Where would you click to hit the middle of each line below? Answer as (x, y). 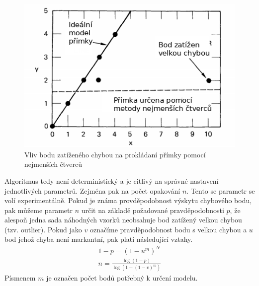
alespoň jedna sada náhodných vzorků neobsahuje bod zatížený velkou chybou (123, 220)
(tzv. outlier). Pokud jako (43, 229)
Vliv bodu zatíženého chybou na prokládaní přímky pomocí (115, 154)
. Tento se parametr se (221, 190)
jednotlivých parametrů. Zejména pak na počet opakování (92, 190)
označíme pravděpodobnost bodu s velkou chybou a (168, 229)
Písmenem (20, 278)
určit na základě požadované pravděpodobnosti (153, 210)
